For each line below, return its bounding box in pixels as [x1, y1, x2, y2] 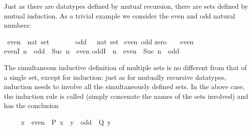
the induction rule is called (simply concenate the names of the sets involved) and [4, 91, 249, 101]
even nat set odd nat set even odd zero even [7, 36, 194, 46]
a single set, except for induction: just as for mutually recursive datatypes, [4, 72, 227, 82]
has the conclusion [4, 100, 59, 111]
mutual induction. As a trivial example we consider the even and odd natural [4, 10, 235, 20]
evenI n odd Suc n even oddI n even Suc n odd [4, 46, 180, 56]
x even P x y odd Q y [21, 116, 111, 127]
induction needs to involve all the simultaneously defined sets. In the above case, [4, 81, 245, 92]
